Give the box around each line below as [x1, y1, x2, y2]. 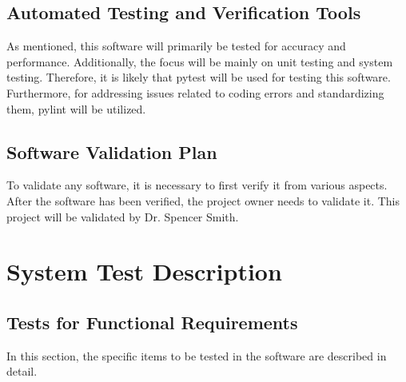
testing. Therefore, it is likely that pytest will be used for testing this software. [6, 69, 391, 86]
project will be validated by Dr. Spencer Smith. [6, 208, 239, 225]
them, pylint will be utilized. [6, 100, 146, 117]
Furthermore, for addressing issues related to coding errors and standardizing [6, 84, 384, 101]
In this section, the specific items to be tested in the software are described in [6, 347, 387, 364]
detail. [6, 363, 38, 380]
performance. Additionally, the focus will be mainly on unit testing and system [6, 53, 393, 70]
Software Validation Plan [6, 139, 217, 164]
